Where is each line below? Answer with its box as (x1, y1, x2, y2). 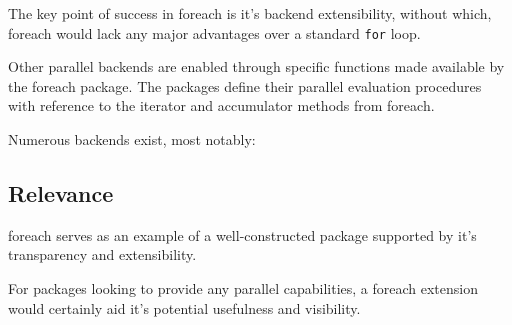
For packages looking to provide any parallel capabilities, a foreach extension (8, 278, 478, 299)
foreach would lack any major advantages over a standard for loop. (8, 22, 421, 43)
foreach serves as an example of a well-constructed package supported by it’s (8, 224, 477, 245)
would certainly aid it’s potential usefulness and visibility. (8, 297, 361, 318)
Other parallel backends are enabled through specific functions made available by (8, 56, 505, 77)
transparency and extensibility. (8, 244, 197, 265)
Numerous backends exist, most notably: (8, 129, 256, 150)
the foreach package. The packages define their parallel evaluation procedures (8, 75, 482, 96)
